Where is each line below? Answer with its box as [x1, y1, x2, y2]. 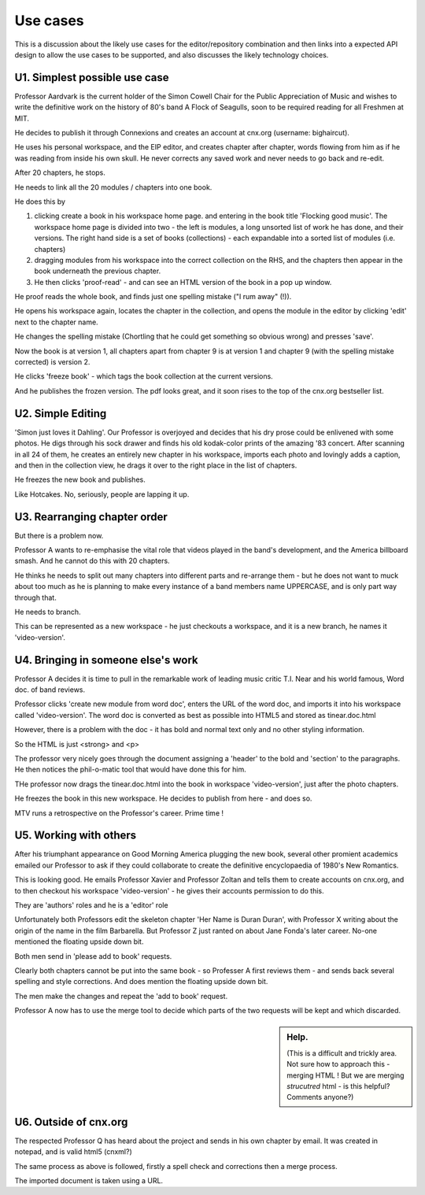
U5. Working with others [14, 829, 137, 842]
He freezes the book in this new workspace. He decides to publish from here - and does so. [14, 794, 312, 803]
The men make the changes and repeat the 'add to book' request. [14, 991, 228, 1001]
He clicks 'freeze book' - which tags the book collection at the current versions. [14, 372, 273, 381]
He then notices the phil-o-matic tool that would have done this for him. [14, 764, 247, 775]
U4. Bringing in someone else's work [14, 653, 198, 667]
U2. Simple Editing [14, 406, 107, 420]
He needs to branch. [14, 607, 82, 616]
